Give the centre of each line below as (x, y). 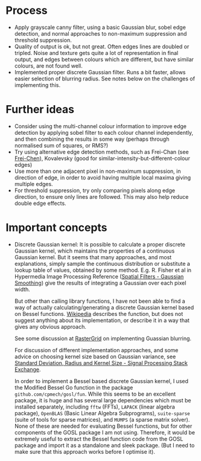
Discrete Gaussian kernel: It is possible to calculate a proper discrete (100, 244)
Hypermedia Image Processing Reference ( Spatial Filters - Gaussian (99, 276)
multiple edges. (33, 184)
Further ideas (40, 110)
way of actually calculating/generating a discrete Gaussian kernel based (104, 307)
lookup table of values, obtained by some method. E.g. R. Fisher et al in (103, 270)
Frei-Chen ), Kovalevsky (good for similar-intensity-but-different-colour (102, 158)
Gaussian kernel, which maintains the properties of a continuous (94, 251)
